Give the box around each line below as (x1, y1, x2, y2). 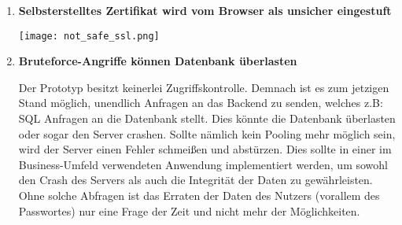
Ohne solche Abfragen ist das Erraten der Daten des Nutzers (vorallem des (18, 187, 380, 203)
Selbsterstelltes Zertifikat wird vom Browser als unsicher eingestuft (18, 2, 392, 18)
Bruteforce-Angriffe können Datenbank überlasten (18, 53, 297, 69)
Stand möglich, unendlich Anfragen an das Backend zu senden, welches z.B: (18, 94, 383, 111)
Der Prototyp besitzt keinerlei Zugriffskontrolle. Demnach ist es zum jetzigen (18, 79, 389, 95)
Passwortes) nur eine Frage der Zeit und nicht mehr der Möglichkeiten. (18, 202, 360, 219)
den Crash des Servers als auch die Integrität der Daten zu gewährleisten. (18, 172, 373, 188)
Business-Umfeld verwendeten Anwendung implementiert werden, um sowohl (18, 156, 388, 172)
